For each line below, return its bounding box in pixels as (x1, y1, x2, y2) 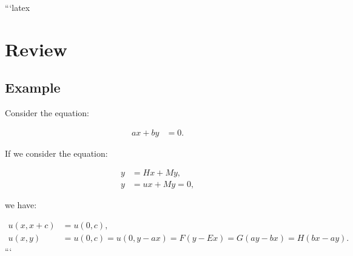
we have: (5, 199, 37, 211)
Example (5, 78, 61, 97)
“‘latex (5, 1, 30, 13)
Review (5, 36, 67, 61)
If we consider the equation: (5, 146, 108, 159)
